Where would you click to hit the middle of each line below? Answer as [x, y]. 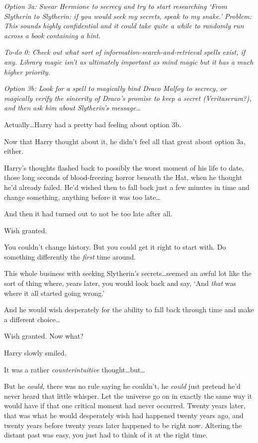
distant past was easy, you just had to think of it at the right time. [106, 435]
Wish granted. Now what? [44, 336]
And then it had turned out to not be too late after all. [88, 214]
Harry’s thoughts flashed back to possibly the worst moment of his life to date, [124, 167]
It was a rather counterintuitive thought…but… [75, 369]
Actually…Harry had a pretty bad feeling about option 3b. [93, 124]
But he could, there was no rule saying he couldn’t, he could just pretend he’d [122, 386]
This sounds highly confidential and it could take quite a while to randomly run [124, 26]
